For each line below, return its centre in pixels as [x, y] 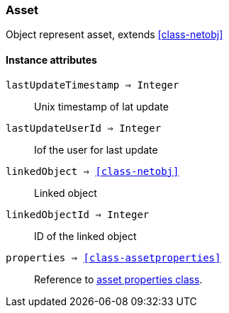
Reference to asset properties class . [118, 279]
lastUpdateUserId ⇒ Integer [84, 128]
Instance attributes [51, 59]
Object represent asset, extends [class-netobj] [114, 35]
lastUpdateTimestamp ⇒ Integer [93, 85]
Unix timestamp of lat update [101, 106]
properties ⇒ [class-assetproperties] [113, 257]
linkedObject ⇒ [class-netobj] [93, 171]
